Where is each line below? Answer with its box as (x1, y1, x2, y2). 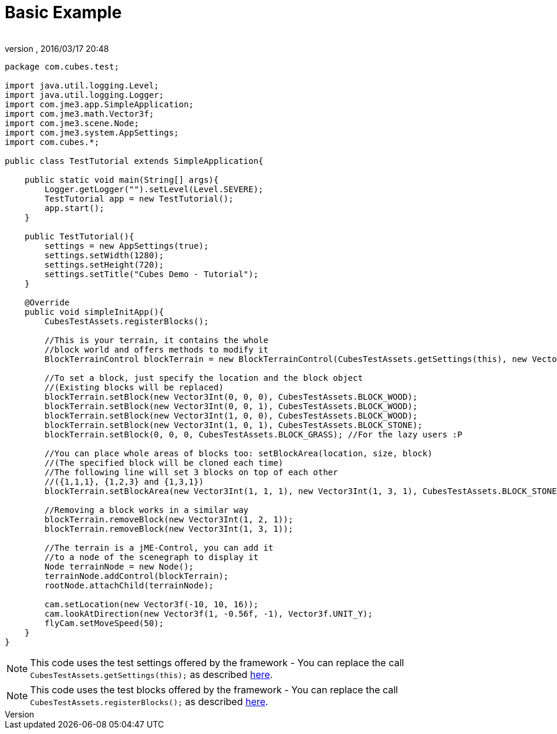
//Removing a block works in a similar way (44, 505, 249, 515)
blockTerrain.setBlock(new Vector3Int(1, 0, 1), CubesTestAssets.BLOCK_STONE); (44, 420, 423, 430)
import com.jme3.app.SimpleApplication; (5, 99, 194, 109)
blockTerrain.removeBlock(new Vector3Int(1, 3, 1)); (44, 524, 293, 534)
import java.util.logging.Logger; (5, 90, 164, 100)
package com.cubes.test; (5, 61, 119, 71)
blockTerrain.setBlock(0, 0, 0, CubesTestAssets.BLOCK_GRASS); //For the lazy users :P (44, 429, 463, 439)
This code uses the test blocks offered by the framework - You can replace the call (30, 683, 398, 696)
